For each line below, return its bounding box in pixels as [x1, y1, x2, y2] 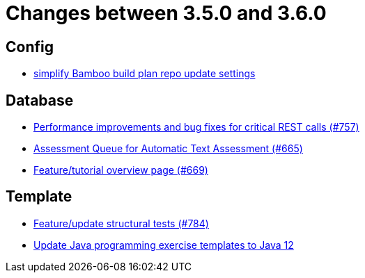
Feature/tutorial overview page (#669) [33, 164, 208, 177]
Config [6, 38, 54, 56]
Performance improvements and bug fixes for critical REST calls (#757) [33, 121, 359, 133]
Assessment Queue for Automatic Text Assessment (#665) [33, 142, 303, 155]
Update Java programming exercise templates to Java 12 [33, 238, 294, 251]
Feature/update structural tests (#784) [33, 217, 209, 229]
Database [6, 91, 74, 109]
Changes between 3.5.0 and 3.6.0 [6, 1, 327, 25]
